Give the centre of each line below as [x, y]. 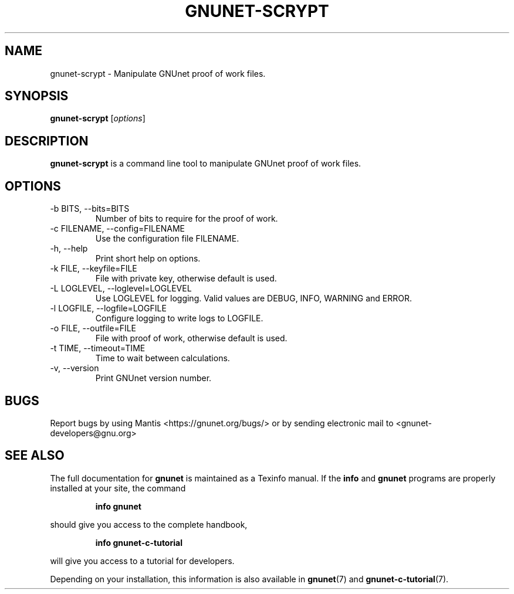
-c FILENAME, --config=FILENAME [117, 229]
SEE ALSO [35, 456]
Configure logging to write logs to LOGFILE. [179, 318]
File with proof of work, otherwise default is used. [191, 338]
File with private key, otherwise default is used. [186, 279]
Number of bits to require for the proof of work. [187, 219]
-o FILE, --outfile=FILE [93, 328]
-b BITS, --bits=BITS [90, 209]
